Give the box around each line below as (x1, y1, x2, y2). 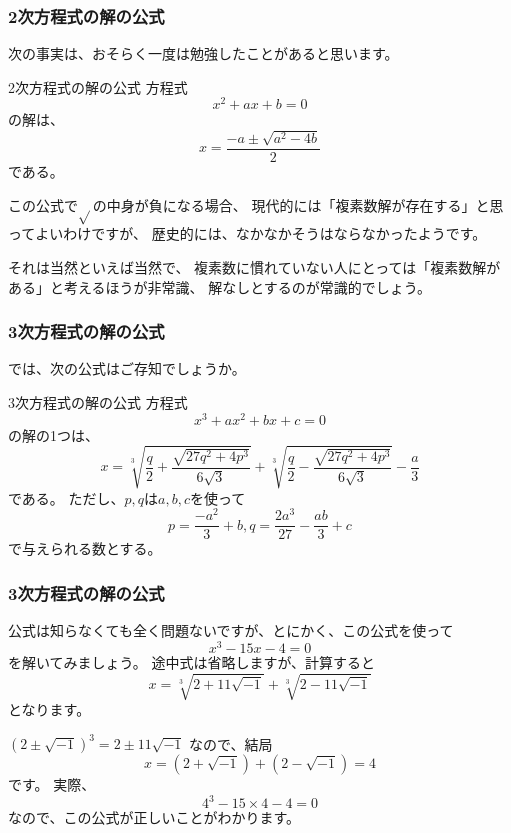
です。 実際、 (8, 774, 96, 795)
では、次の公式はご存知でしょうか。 (8, 358, 246, 379)
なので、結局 (189, 733, 273, 754)
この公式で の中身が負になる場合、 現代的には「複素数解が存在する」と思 (8, 194, 504, 215)
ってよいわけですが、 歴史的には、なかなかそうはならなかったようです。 (8, 223, 487, 244)
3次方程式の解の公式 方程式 (8, 391, 188, 412)
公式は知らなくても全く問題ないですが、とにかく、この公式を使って (8, 620, 454, 641)
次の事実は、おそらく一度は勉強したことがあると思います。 (8, 43, 399, 64)
